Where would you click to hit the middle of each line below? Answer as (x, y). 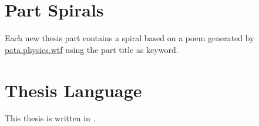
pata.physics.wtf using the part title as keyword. (92, 49)
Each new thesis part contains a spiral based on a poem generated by (129, 38)
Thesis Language (73, 90)
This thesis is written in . (50, 118)
